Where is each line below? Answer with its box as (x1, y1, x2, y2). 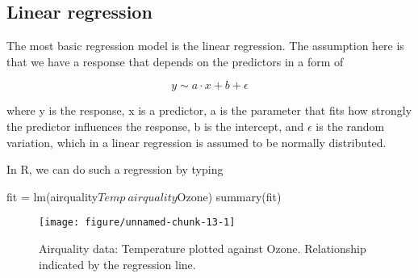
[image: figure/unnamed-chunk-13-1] (39, 217, 236, 229)
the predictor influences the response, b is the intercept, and (6, 117, 304, 134)
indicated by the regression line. (39, 255, 196, 272)
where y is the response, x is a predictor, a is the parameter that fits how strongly (6, 102, 412, 119)
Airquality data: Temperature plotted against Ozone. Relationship (39, 240, 366, 257)
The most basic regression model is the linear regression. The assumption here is (6, 37, 404, 54)
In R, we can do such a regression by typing (6, 161, 224, 178)
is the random (316, 117, 385, 134)
